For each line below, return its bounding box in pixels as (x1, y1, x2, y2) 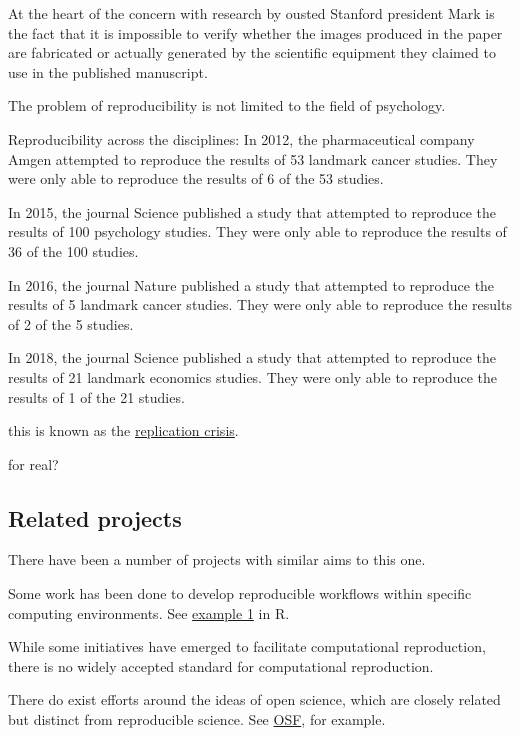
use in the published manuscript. (8, 61, 208, 82)
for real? (8, 453, 59, 474)
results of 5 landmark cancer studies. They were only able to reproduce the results (8, 294, 512, 315)
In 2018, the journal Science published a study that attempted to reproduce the (8, 347, 496, 368)
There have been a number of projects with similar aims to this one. (8, 549, 426, 570)
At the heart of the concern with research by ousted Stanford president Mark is (8, 3, 495, 23)
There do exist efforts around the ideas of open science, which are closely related (8, 689, 501, 710)
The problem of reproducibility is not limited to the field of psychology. (8, 95, 446, 116)
